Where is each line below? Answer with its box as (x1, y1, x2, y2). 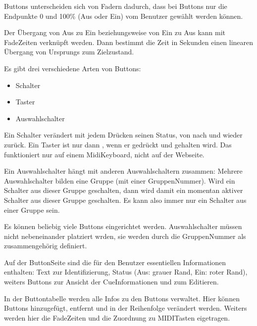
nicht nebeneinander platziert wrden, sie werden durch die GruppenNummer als (4, 231, 246, 241)
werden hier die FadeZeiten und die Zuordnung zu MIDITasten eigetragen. (4, 312, 230, 323)
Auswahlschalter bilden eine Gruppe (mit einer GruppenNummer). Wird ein (4, 175, 235, 186)
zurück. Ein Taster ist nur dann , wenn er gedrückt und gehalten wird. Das (4, 139, 232, 149)
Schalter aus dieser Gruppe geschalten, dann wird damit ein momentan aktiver (4, 185, 243, 195)
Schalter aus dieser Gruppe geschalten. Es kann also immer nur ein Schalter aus (4, 194, 247, 205)
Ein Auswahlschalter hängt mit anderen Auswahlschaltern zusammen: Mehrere (4, 166, 243, 176)
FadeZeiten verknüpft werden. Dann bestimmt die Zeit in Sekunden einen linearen (4, 37, 254, 47)
